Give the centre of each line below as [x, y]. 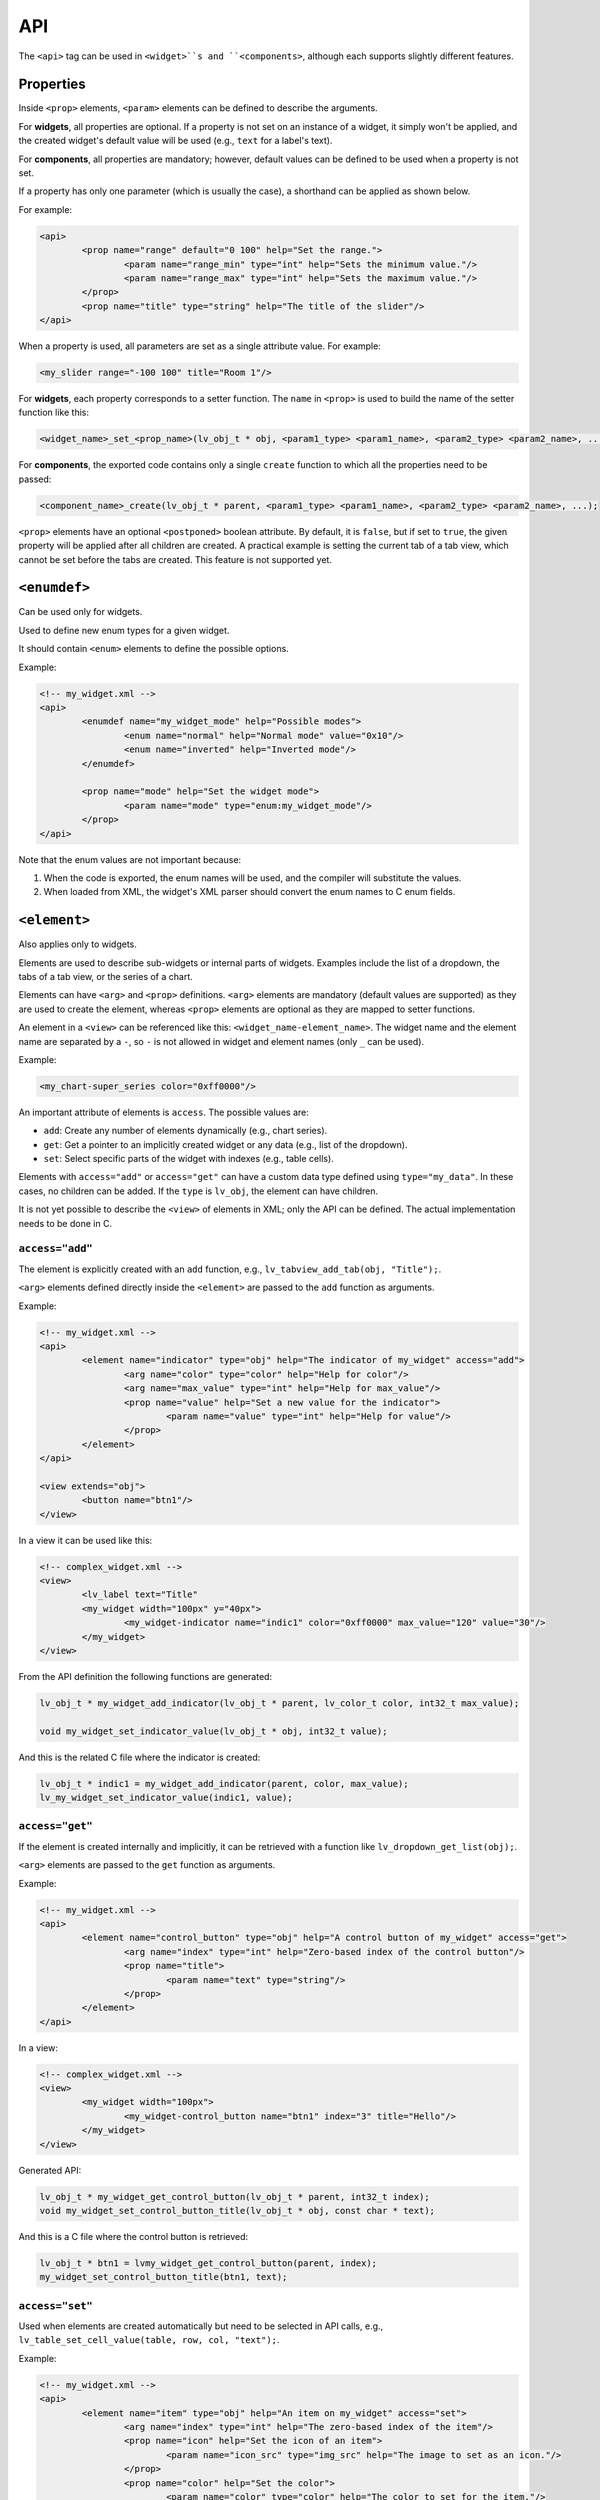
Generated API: [50, 2170]
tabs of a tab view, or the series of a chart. [106, 976]
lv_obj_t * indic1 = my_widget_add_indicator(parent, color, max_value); [224, 1783]
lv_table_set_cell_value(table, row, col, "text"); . [149, 2340]
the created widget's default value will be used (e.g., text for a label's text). [175, 141]
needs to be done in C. [65, 1223]
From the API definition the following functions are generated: [145, 1676]
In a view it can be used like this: [85, 1540]
